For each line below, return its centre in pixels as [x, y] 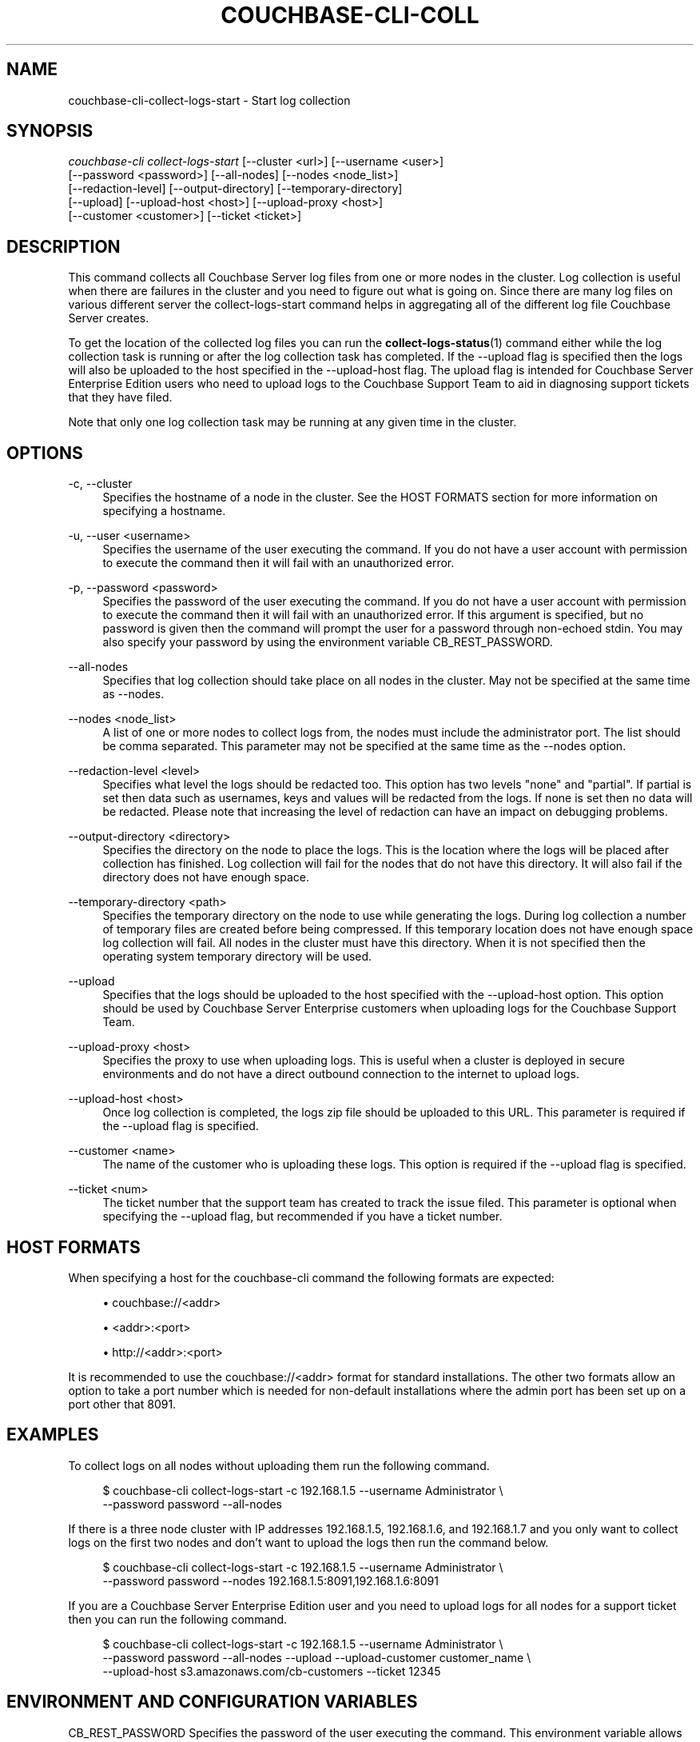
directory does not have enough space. [206, 877]
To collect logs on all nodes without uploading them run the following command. [279, 1465]
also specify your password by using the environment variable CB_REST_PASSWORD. [328, 642]
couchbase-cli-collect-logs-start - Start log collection [209, 100]
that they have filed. [120, 398]
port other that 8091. [122, 1404]
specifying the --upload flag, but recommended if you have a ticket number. [302, 1217]
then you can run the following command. [178, 1619]
